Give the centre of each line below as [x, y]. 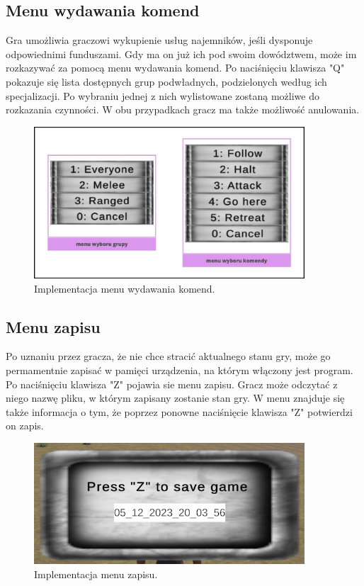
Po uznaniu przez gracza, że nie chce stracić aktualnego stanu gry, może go [168, 356]
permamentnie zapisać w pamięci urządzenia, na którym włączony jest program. [180, 370]
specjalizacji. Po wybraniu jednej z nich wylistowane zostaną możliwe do [163, 95]
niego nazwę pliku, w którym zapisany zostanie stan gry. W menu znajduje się [175, 398]
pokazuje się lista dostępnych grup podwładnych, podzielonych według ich [166, 81]
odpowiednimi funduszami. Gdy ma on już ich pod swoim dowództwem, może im [181, 53]
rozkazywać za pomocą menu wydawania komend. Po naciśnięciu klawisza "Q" [175, 68]
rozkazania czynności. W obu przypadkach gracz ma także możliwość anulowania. [183, 109]
